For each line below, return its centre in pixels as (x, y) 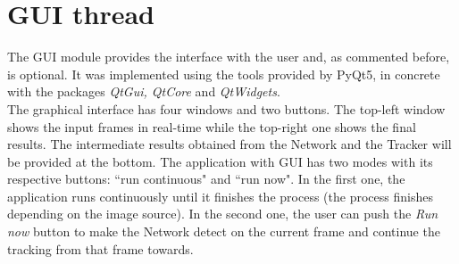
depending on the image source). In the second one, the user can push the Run (223, 214)
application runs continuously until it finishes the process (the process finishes (220, 196)
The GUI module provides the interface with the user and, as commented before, (229, 57)
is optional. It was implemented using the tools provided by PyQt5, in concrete (224, 74)
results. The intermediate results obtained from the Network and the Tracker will (229, 144)
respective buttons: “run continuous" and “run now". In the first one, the (206, 179)
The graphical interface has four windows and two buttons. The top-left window (226, 108)
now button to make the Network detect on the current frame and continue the (224, 231)
